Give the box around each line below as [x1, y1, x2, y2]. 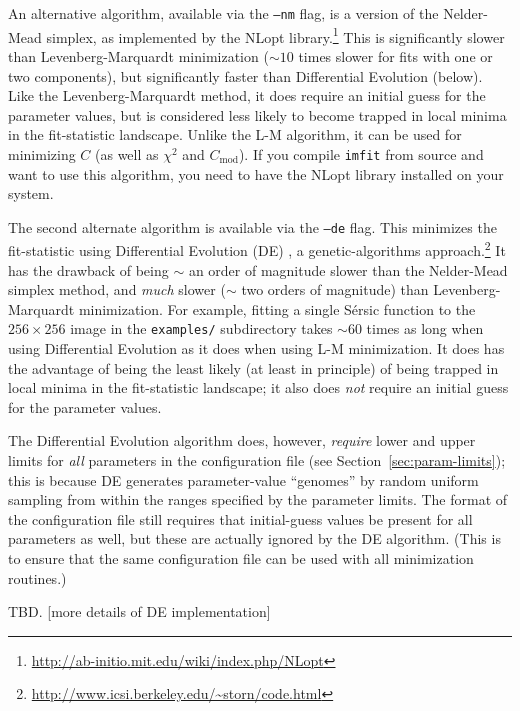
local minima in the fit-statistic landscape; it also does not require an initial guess [8, 377, 509, 398]
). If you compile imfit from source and [238, 143, 484, 164]
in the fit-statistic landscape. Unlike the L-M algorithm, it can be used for [8, 124, 462, 145]
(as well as [95, 143, 159, 164]
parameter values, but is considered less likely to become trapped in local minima [8, 104, 507, 125]
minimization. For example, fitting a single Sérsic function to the [78, 298, 476, 319]
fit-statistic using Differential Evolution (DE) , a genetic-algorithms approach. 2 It [8, 237, 506, 261]
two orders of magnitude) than [241, 279, 429, 300]
